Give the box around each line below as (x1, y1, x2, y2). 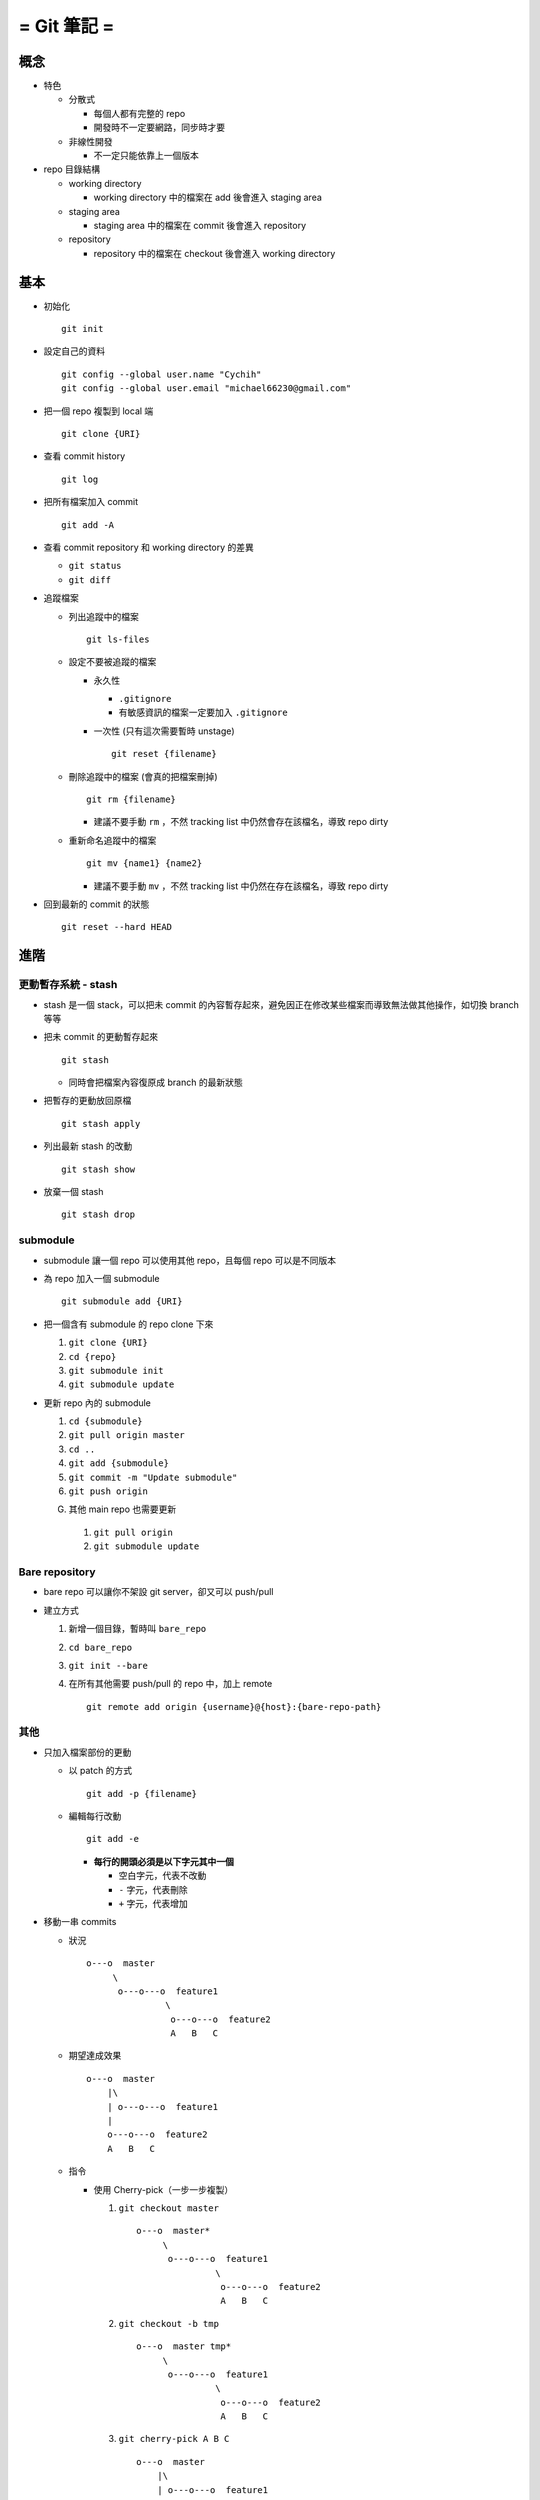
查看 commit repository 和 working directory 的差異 (43, 541, 255, 553)
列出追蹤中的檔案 (68, 610, 139, 622)
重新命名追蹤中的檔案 (68, 834, 157, 846)
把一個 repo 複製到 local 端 (43, 405, 154, 417)
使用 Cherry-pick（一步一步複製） (93, 2183, 234, 2195)
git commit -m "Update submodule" (68, 1471, 238, 1483)
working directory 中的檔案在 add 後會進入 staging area (93, 191, 322, 204)
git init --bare (68, 1660, 149, 1671)
